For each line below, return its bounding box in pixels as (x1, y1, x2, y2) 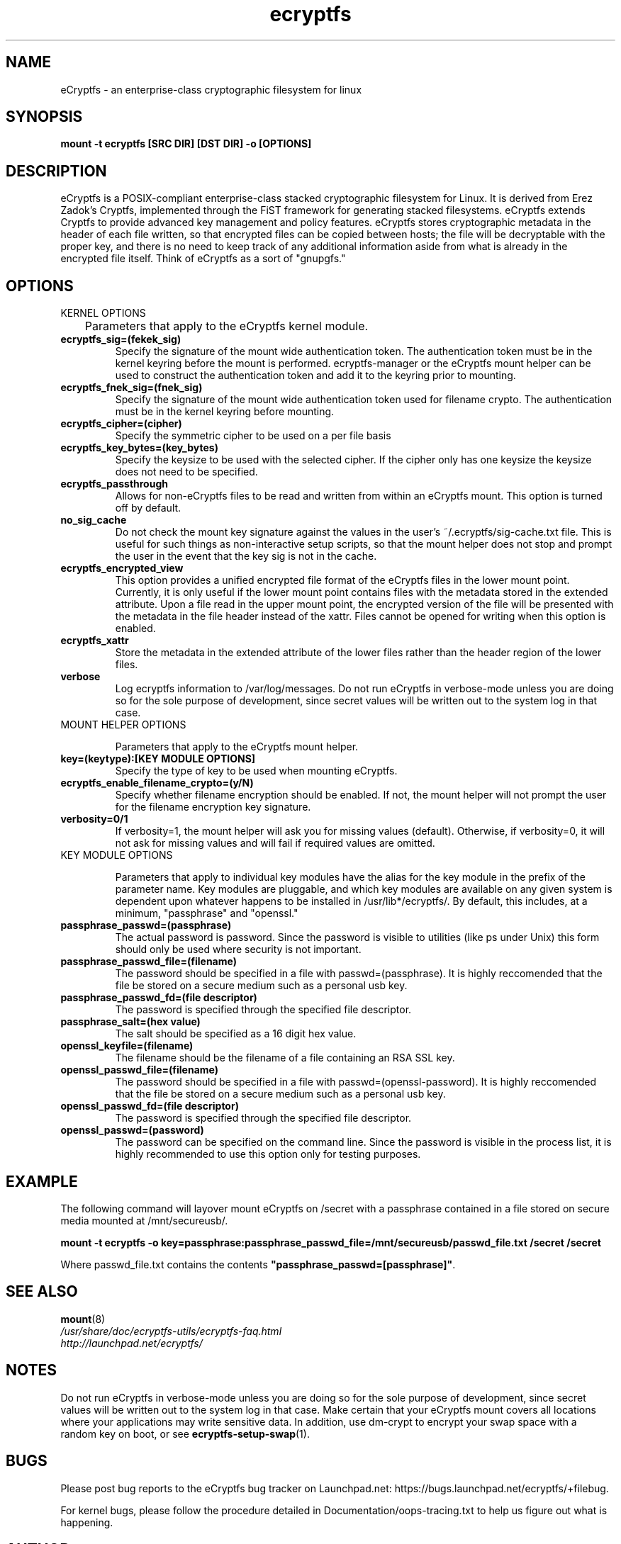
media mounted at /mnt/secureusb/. (60, 1214, 228, 1227)
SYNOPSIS (6, 108, 83, 126)
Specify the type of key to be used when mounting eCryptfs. (115, 765, 398, 777)
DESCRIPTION (6, 162, 107, 180)
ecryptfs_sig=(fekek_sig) (60, 333, 181, 346)
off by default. (115, 502, 181, 514)
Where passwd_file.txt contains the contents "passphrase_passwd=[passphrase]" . (60, 1258, 456, 1270)
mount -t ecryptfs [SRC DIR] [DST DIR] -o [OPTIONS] (60, 137, 312, 150)
